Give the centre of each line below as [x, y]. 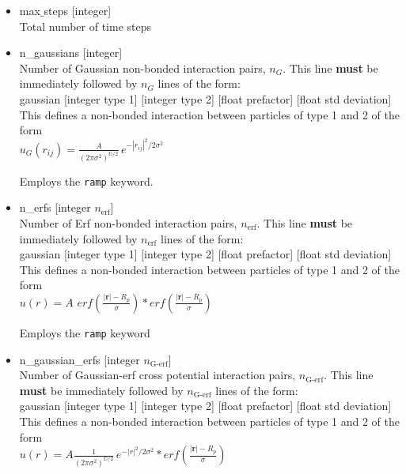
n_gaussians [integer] [71, 53]
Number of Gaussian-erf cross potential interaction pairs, [157, 375]
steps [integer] [78, 10]
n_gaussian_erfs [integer [80, 359]
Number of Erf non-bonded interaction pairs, [128, 222]
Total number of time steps [85, 26]
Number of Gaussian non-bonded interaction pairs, [142, 68]
